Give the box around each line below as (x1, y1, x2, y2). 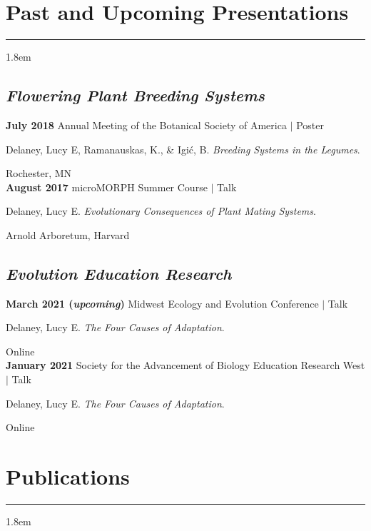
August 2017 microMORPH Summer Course (6, 179, 208, 194)
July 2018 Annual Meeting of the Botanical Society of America (6, 117, 287, 132)
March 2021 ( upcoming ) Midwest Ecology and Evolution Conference (6, 295, 319, 310)
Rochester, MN (6, 166, 72, 181)
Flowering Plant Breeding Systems (6, 84, 265, 106)
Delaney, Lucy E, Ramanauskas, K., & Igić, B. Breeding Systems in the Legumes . (6, 141, 360, 156)
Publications (6, 462, 130, 491)
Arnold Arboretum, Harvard (6, 227, 130, 242)
